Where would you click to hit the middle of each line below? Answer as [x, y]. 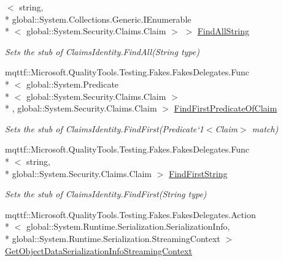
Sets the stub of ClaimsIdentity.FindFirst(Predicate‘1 [104, 128]
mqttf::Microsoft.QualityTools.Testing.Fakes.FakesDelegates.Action [130, 214]
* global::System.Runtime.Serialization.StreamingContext [113, 238]
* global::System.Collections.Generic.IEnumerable [98, 19]
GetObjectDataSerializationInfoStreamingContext [99, 250]
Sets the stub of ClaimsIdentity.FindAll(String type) [102, 51]
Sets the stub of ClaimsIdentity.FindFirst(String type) [106, 194]
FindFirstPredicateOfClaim [226, 108]
